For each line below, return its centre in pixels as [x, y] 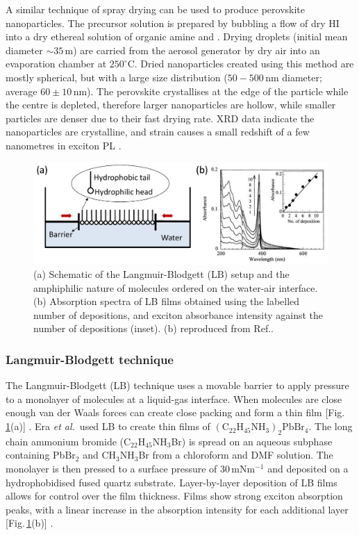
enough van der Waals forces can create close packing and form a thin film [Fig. [175, 412]
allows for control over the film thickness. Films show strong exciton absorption [174, 496]
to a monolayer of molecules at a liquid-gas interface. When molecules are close [174, 398]
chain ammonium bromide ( [65, 441]
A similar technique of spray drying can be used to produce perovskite [156, 9]
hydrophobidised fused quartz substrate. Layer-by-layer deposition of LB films [172, 482]
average [22, 91]
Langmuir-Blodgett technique [90, 359]
